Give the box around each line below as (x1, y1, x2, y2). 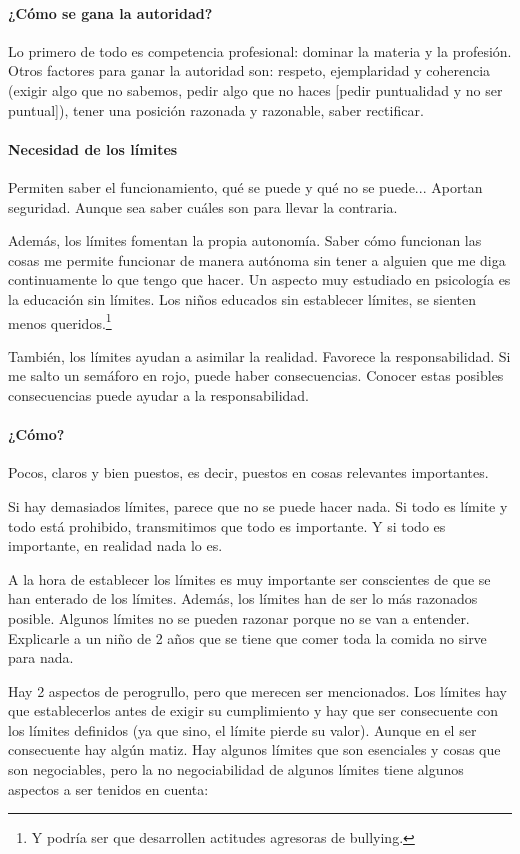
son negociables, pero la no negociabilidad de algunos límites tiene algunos (8, 759, 464, 780)
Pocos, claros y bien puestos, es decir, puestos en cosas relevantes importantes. (8, 462, 489, 483)
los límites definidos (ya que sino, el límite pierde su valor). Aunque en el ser (8, 719, 477, 740)
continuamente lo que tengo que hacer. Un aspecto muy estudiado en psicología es (8, 269, 511, 290)
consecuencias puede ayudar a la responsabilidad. (8, 384, 310, 405)
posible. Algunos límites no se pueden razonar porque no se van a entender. (8, 607, 470, 628)
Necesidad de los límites (8, 138, 178, 159)
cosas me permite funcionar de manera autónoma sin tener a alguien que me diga (8, 249, 506, 270)
